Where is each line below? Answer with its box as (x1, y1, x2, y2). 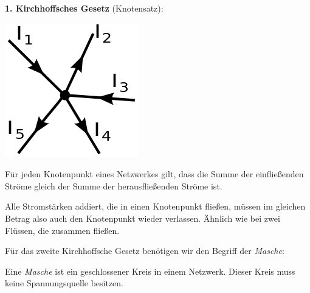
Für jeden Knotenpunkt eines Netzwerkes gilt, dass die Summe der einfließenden (5, 168, 304, 180)
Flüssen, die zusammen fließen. (5, 224, 120, 236)
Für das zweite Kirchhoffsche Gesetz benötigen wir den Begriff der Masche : (5, 244, 284, 257)
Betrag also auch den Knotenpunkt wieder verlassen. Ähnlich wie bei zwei (5, 211, 280, 224)
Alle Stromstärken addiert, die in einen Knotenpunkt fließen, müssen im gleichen (5, 200, 306, 213)
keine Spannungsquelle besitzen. (5, 277, 124, 289)
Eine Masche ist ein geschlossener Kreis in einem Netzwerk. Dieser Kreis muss (5, 264, 295, 277)
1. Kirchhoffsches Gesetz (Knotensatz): (5, 2, 164, 14)
